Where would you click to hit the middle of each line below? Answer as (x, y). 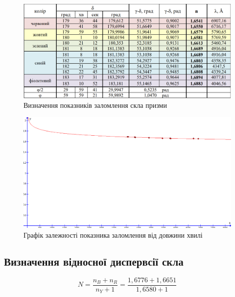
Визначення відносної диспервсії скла (94, 261)
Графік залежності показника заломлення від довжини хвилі (113, 235)
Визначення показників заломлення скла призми (95, 105)
